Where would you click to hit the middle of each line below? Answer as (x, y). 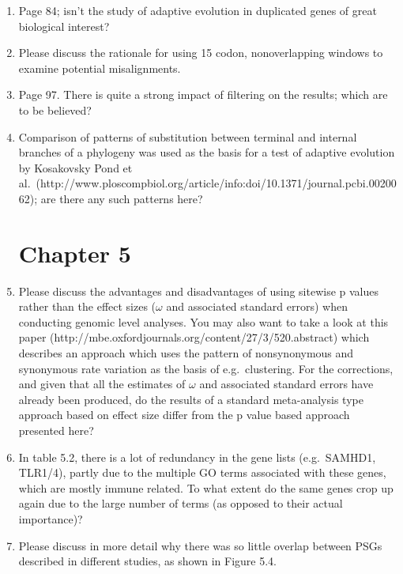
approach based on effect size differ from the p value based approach (184, 415)
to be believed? (55, 110)
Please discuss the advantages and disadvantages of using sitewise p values (199, 291)
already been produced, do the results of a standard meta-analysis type (191, 399)
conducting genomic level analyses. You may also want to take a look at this (203, 321)
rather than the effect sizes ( (87, 306)
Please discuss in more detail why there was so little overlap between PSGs (200, 545)
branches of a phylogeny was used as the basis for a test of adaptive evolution (207, 152)
